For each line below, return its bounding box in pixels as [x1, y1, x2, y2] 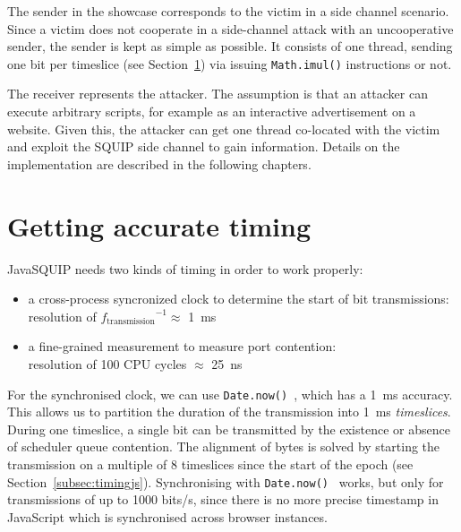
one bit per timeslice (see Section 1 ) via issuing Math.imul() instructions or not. [7, 54, 452, 73]
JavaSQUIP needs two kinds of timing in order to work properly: [7, 259, 363, 278]
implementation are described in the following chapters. [7, 154, 312, 173]
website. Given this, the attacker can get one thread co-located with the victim [7, 119, 440, 138]
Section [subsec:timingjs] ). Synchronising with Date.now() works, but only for [7, 472, 444, 491]
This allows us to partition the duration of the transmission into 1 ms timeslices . [7, 402, 451, 421]
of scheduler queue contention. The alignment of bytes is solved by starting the [7, 437, 440, 456]
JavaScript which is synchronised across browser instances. [7, 507, 328, 526]
